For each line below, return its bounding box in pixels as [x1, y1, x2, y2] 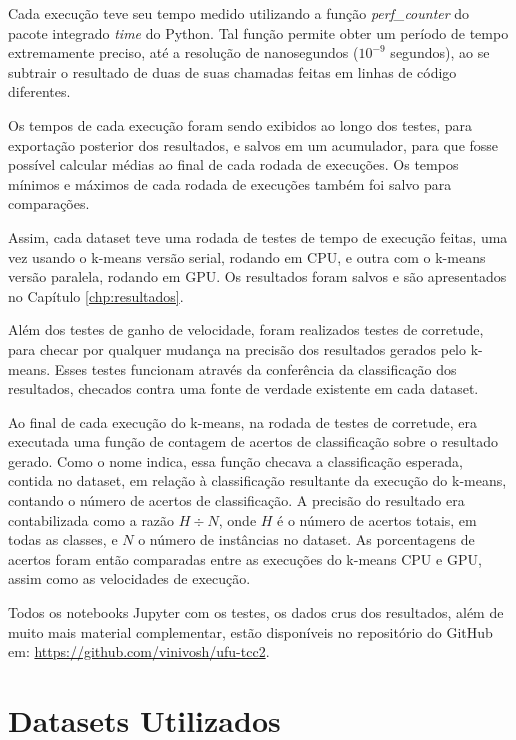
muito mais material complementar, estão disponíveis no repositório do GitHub [8, 621, 493, 642]
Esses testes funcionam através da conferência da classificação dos [54, 358, 457, 379]
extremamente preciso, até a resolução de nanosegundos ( [8, 42, 359, 63]
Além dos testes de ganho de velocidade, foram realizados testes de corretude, [8, 319, 484, 340]
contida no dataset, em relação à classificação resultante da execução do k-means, [8, 470, 507, 491]
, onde [218, 509, 257, 530]
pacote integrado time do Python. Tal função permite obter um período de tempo [8, 22, 509, 43]
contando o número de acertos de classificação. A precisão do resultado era [8, 490, 465, 511]
